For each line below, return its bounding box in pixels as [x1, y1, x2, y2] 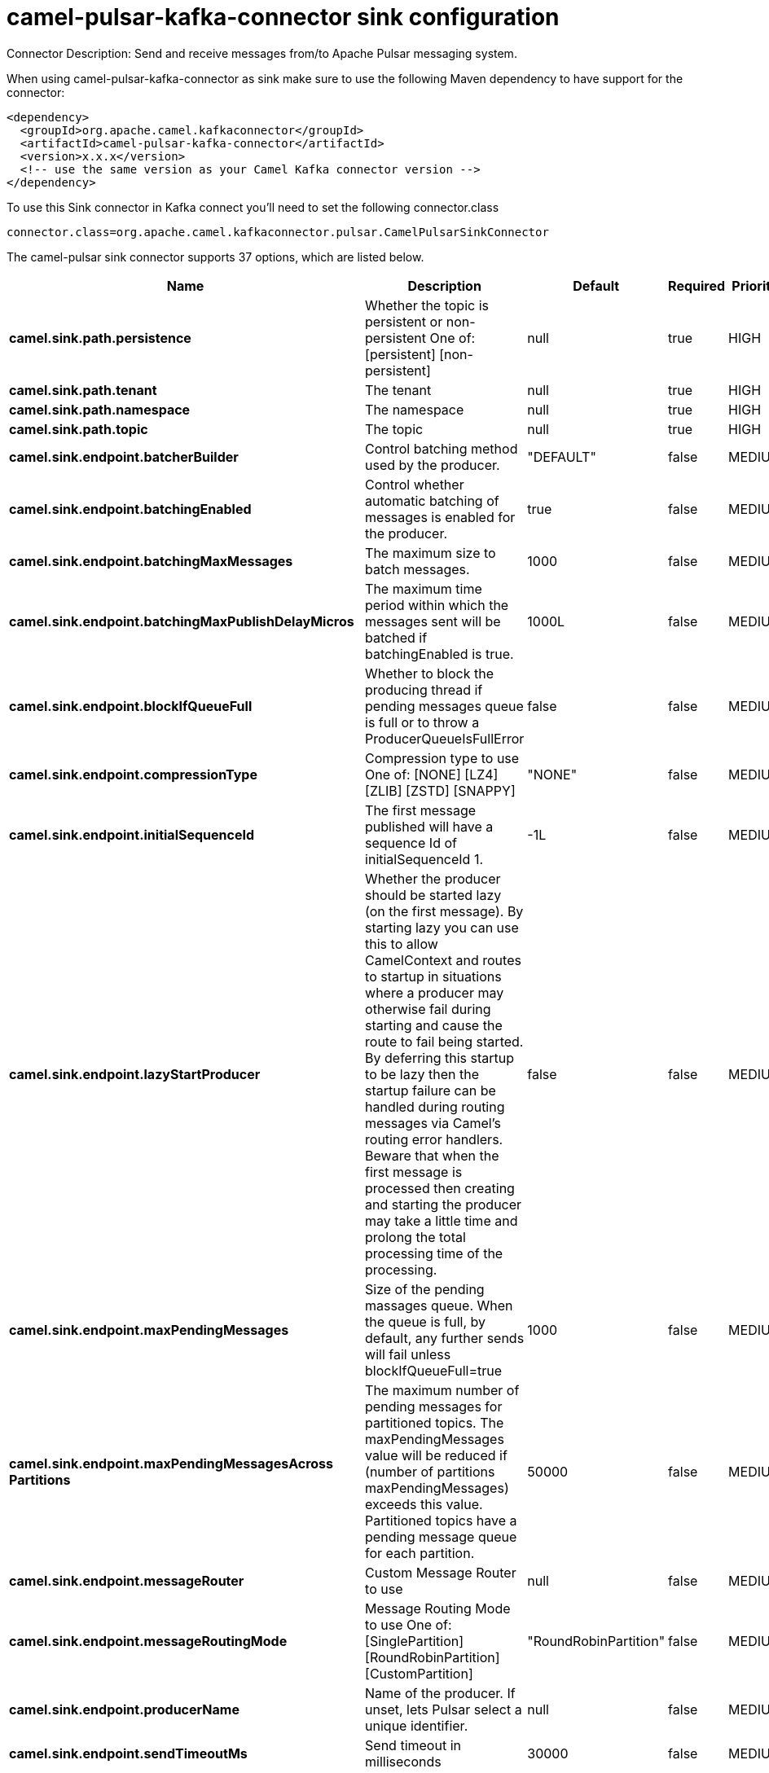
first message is [365, 1163, 463, 1180]
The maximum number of [365, 1381, 520, 1398]
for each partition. [365, 1544, 475, 1561]
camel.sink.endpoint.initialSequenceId [9, 826, 255, 843]
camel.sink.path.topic [9, 420, 148, 437]
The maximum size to [365, 544, 496, 561]
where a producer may [365, 984, 504, 1001]
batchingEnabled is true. [365, 645, 514, 662]
